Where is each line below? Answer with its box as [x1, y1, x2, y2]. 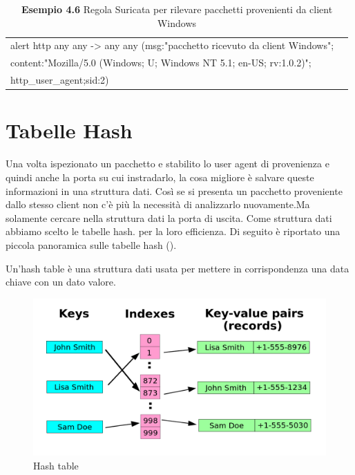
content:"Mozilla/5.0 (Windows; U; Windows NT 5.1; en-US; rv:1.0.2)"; [10, 55, 311, 70]
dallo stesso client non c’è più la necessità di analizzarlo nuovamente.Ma [6, 197, 310, 212]
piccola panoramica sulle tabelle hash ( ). [6, 237, 177, 252]
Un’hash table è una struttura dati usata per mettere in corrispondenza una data [6, 261, 349, 275]
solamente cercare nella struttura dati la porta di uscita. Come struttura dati [6, 210, 332, 225]
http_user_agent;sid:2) [10, 73, 109, 87]
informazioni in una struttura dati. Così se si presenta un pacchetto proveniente [6, 183, 343, 198]
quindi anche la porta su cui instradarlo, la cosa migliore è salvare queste [6, 169, 314, 184]
